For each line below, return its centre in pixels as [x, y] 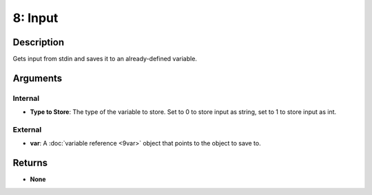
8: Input [35, 18]
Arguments [38, 78]
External [27, 129]
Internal [26, 98]
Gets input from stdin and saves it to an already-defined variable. [105, 59]
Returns [30, 163]
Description [39, 42]
